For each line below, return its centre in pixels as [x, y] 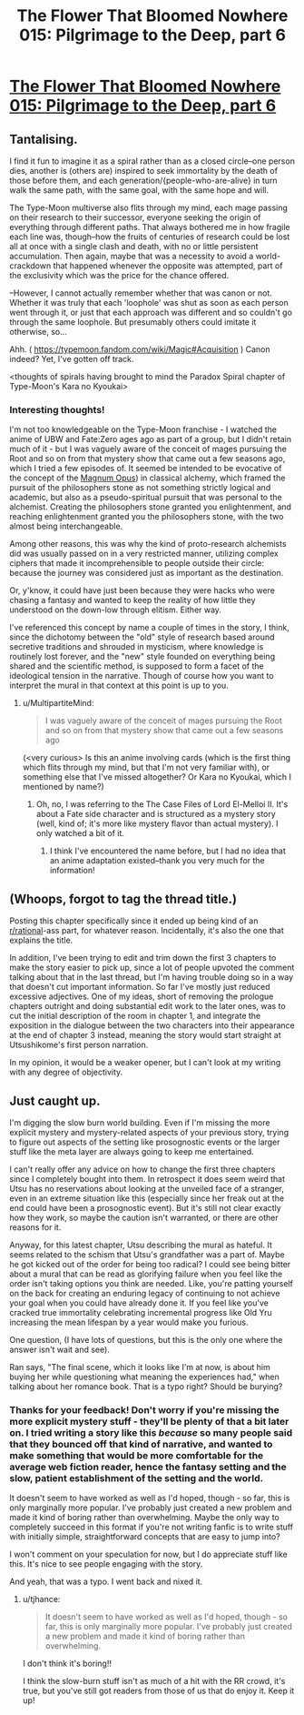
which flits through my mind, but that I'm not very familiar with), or [146, 767]
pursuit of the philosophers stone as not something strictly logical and [140, 488]
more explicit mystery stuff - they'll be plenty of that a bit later [149, 1421]
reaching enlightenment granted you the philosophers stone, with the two [147, 517]
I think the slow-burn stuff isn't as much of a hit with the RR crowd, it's [154, 1681]
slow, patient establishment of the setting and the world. [137, 1478]
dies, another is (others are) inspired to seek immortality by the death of [144, 171]
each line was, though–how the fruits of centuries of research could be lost [150, 237]
